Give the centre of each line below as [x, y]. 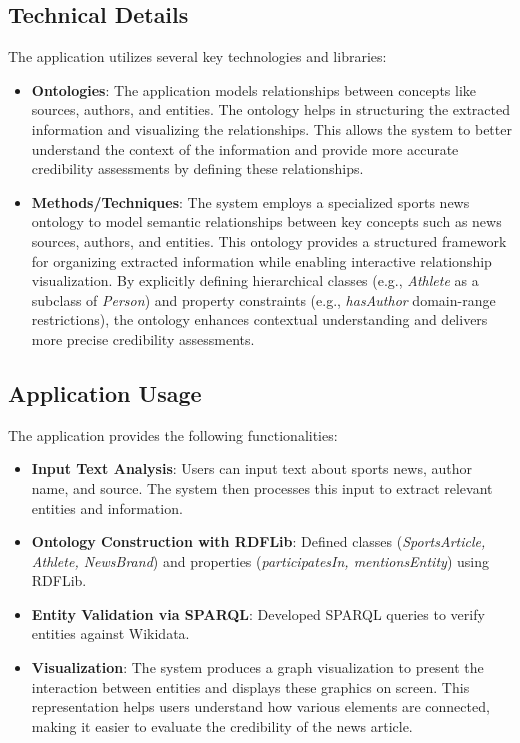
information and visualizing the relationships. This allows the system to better [271, 128]
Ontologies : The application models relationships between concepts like [254, 89]
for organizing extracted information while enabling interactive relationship [261, 260]
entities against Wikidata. [110, 633]
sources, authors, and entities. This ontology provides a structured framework [269, 240]
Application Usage [105, 392]
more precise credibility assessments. [143, 338]
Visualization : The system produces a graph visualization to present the [257, 667]
